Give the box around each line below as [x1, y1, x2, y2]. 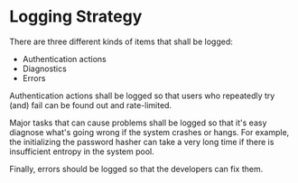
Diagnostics [22, 63, 68, 74]
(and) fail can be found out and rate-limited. [9, 99, 172, 110]
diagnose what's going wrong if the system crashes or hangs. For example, [9, 126, 290, 137]
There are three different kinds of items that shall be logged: [9, 36, 233, 47]
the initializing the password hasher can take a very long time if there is [9, 136, 275, 147]
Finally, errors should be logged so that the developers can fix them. [9, 163, 264, 174]
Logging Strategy [9, 6, 143, 27]
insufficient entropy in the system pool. [9, 146, 155, 157]
